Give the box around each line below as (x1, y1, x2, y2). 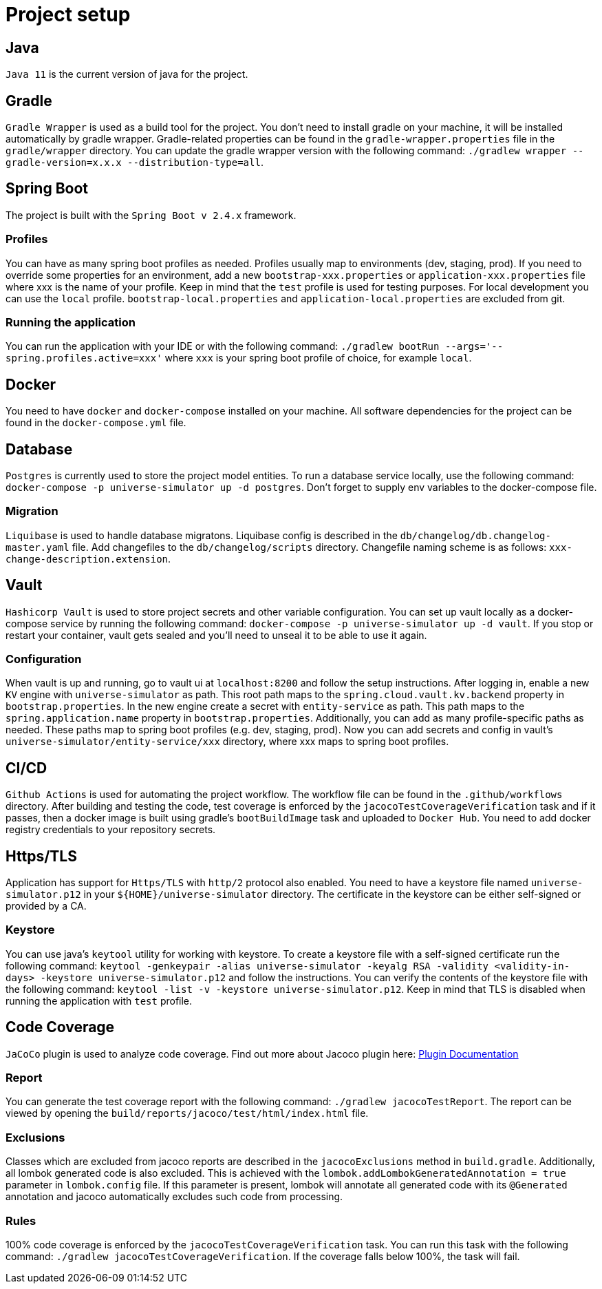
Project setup (6, 3, 131, 26)
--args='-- (444, 341, 504, 353)
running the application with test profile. (6, 994, 193, 1007)
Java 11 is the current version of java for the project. (6, 68, 248, 81)
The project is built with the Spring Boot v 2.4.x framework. (6, 209, 297, 221)
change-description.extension (6, 553, 169, 565)
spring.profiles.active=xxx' (6, 353, 162, 364)
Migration (6, 504, 58, 518)
